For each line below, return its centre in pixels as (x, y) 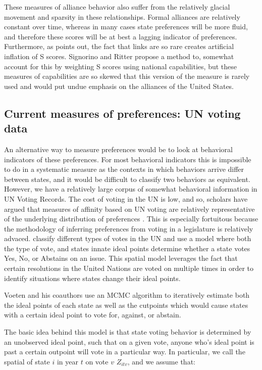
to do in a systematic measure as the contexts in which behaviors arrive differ (124, 169)
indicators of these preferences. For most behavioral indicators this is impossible (128, 159)
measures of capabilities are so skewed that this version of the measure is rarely (127, 76)
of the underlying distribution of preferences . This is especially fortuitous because (131, 219)
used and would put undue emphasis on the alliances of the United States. (119, 86)
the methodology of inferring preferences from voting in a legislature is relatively (129, 228)
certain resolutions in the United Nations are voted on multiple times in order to (129, 268)
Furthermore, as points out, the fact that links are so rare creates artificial (119, 46)
